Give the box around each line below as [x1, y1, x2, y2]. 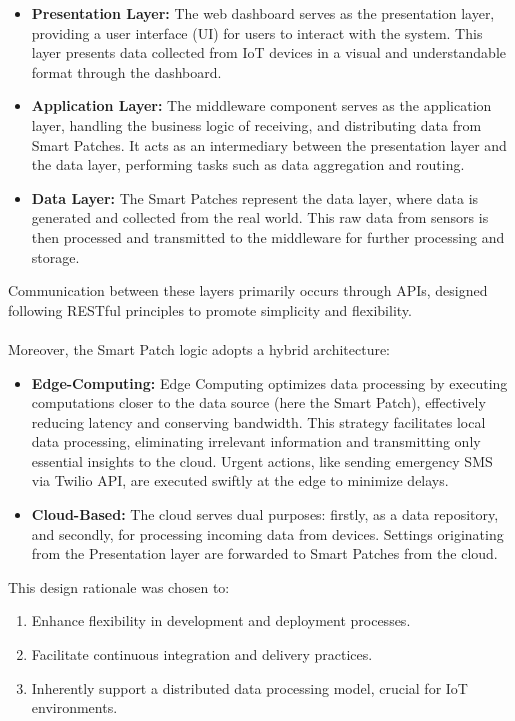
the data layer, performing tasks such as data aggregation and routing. [31, 154, 465, 175]
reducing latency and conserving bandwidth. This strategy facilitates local [31, 411, 486, 432]
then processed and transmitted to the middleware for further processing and [31, 226, 505, 247]
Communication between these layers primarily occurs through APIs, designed [8, 280, 488, 301]
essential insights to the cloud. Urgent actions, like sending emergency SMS [31, 450, 493, 471]
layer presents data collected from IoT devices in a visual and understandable [31, 42, 506, 63]
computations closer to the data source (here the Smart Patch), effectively [31, 392, 486, 413]
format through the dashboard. [31, 61, 222, 82]
